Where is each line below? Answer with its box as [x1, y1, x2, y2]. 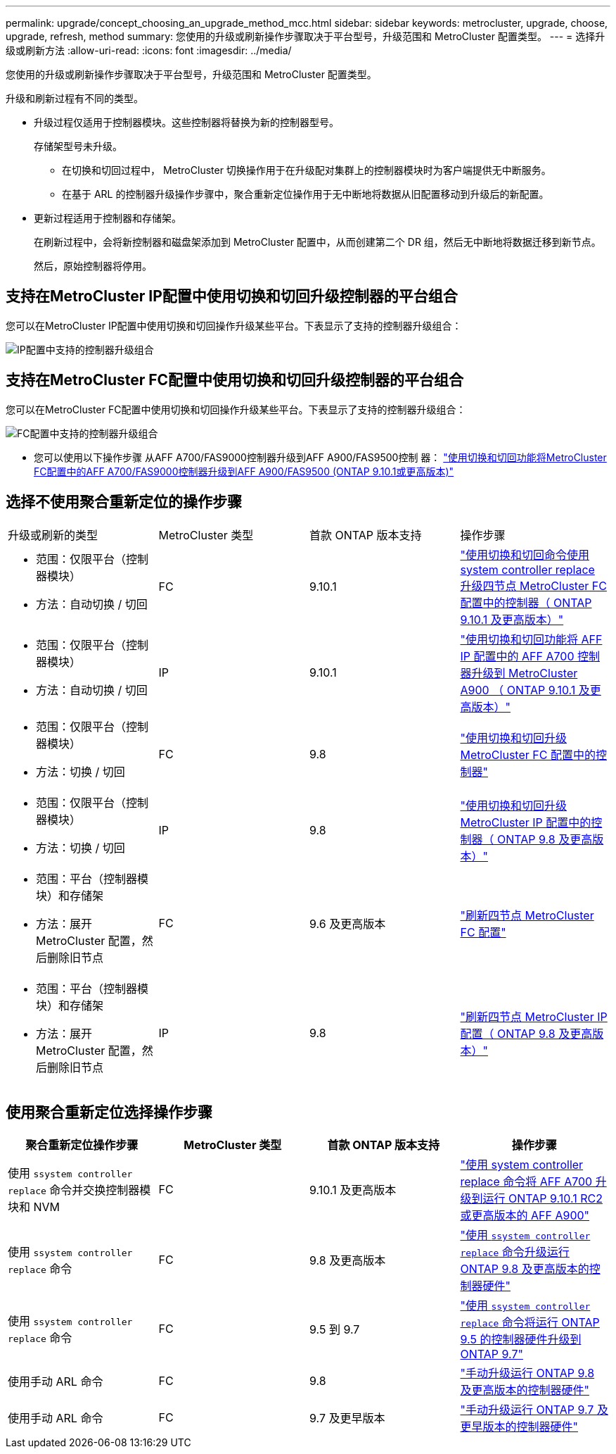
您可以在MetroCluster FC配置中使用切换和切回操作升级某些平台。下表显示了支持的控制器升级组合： [6, 403, 466, 415]
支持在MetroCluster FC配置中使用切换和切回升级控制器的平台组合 [6, 371, 464, 389]
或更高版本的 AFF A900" [460, 1208, 590, 1223]
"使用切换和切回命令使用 [460, 547, 589, 562]
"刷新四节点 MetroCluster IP [460, 1009, 608, 1024]
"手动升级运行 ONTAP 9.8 [460, 1366, 595, 1381]
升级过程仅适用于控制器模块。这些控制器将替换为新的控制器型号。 [34, 116, 339, 128]
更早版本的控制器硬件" [460, 1419, 578, 1434]
